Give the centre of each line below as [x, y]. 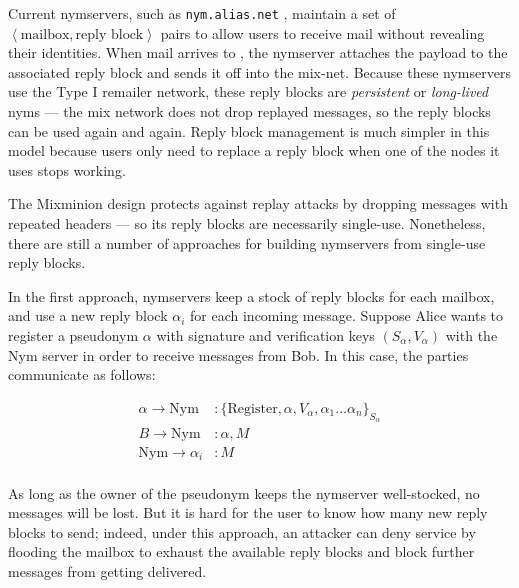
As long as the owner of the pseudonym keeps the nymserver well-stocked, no [244, 492]
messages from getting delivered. [107, 570]
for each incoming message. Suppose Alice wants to [347, 315]
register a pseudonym [73, 334]
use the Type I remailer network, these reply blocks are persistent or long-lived [248, 91]
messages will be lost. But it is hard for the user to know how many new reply [248, 512]
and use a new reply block [88, 315]
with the [471, 334]
